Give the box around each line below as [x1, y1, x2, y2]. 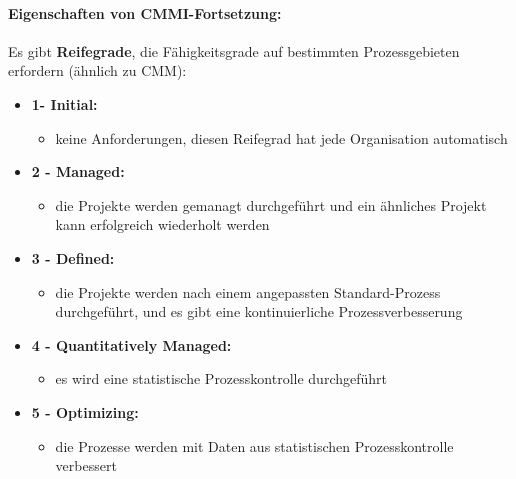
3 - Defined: [31, 247, 115, 268]
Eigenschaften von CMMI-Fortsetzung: [8, 2, 282, 23]
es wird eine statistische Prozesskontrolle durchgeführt [55, 368, 387, 389]
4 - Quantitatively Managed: [31, 334, 232, 355]
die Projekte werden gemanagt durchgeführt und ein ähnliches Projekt [55, 194, 487, 215]
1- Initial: [31, 93, 98, 114]
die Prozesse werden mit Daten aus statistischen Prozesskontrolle [55, 435, 454, 456]
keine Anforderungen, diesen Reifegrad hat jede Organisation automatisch [55, 127, 508, 148]
